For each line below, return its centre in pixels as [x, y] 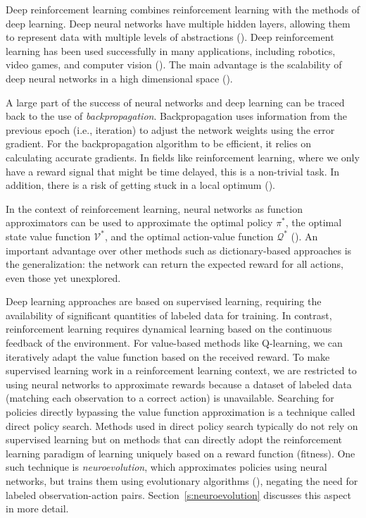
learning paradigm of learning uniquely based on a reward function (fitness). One [181, 453]
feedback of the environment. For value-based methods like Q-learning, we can [174, 343]
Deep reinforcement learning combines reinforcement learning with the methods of [183, 9]
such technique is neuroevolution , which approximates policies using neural [166, 467]
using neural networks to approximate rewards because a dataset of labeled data [179, 384]
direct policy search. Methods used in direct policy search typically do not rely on [182, 425]
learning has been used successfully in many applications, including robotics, [171, 50]
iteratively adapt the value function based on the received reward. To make [168, 356]
